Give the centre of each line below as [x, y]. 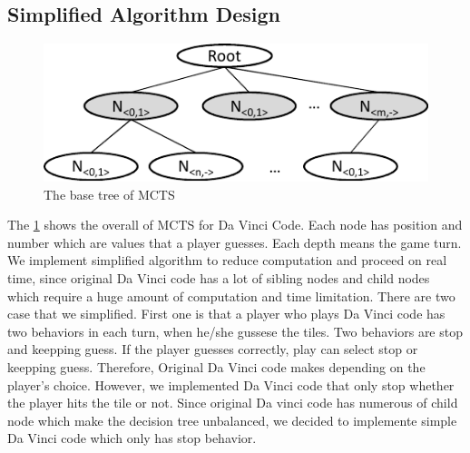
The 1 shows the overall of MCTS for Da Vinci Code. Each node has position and [235, 225]
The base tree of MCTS [109, 194]
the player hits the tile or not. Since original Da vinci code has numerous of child [233, 403]
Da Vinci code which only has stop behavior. [132, 438]
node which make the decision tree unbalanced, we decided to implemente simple [232, 420]
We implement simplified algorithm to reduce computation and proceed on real [227, 260]
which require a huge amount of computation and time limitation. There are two [231, 295]
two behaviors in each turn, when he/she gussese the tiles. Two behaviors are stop [235, 331]
